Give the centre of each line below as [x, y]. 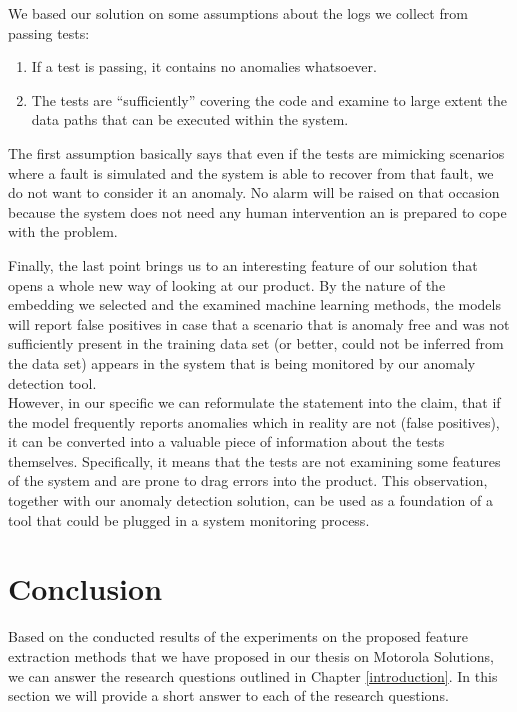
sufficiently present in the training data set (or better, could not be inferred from [256, 343]
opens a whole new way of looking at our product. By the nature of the [227, 284]
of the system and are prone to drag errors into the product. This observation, [248, 480]
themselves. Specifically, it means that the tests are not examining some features [254, 460]
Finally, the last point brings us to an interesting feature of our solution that [243, 264]
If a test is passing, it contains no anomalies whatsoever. [204, 66]
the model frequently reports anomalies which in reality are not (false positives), [254, 421]
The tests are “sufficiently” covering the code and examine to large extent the [269, 99]
